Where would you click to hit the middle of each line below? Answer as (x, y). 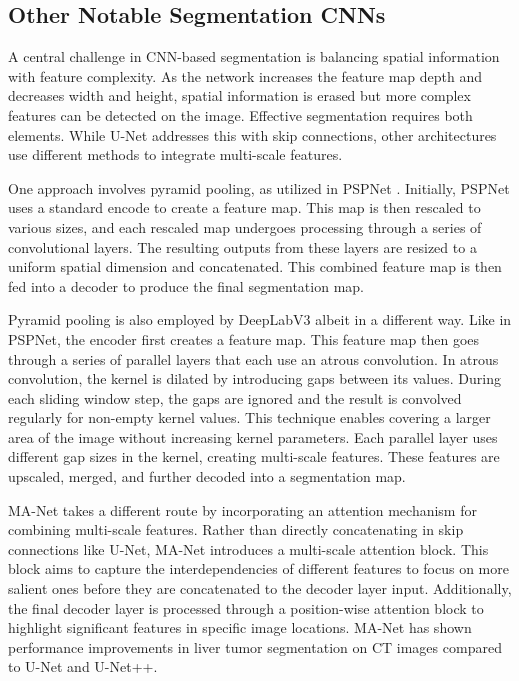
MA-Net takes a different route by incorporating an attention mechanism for (242, 509)
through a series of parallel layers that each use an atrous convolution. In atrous (253, 358)
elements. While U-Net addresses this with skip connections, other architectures (252, 134)
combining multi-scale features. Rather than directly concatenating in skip (236, 529)
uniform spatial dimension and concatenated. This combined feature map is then (255, 266)
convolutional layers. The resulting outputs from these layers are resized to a (242, 246)
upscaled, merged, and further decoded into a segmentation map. (207, 476)
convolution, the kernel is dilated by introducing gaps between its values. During (254, 378)
